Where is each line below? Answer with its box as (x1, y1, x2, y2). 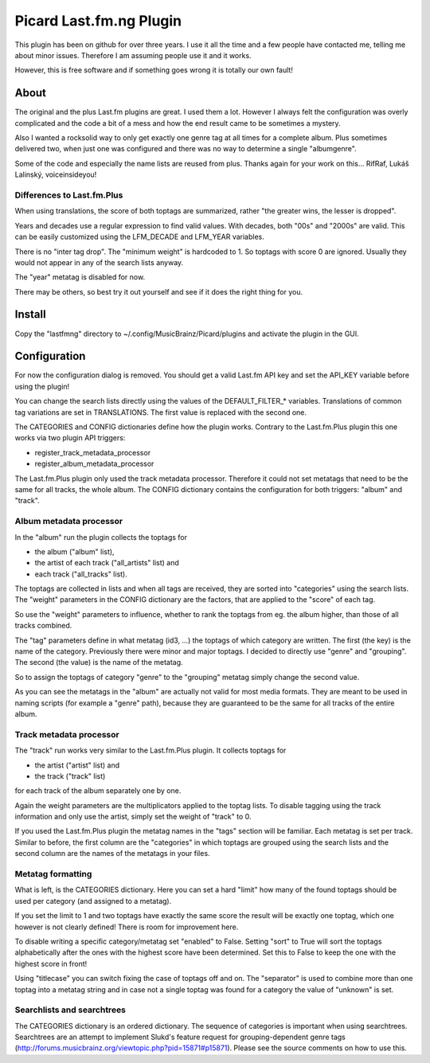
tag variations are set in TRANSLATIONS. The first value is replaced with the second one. (14, 407, 307, 417)
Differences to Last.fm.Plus (14, 190, 123, 201)
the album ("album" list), (34, 546, 115, 557)
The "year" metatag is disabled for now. (14, 272, 146, 282)
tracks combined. (14, 621, 72, 631)
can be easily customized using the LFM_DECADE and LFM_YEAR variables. (14, 232, 264, 242)
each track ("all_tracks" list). (34, 569, 127, 579)
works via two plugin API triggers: (14, 433, 126, 443)
